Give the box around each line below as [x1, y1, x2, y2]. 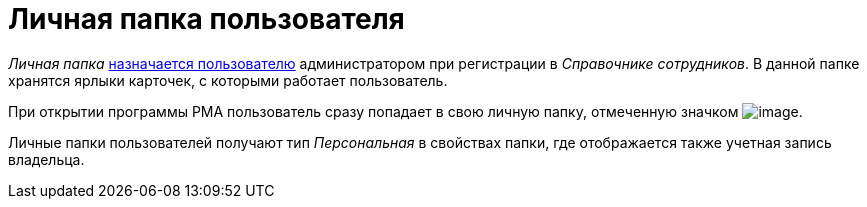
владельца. [8, 150, 85, 168]
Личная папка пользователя [8, 2, 405, 36]
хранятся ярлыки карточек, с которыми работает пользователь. [8, 71, 448, 89]
